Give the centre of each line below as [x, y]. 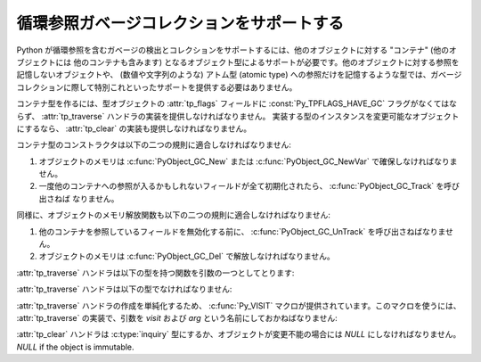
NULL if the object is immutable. [75, 347]
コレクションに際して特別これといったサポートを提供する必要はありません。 [157, 87]
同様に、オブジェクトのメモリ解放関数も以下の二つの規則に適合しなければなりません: [174, 215]
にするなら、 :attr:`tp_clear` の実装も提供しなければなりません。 [134, 128]
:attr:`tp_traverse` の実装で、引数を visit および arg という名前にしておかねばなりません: [177, 317]
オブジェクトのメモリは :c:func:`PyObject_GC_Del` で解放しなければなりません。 [187, 256]
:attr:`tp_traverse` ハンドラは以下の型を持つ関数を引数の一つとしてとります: [155, 273]
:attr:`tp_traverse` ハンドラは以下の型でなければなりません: [124, 289]
